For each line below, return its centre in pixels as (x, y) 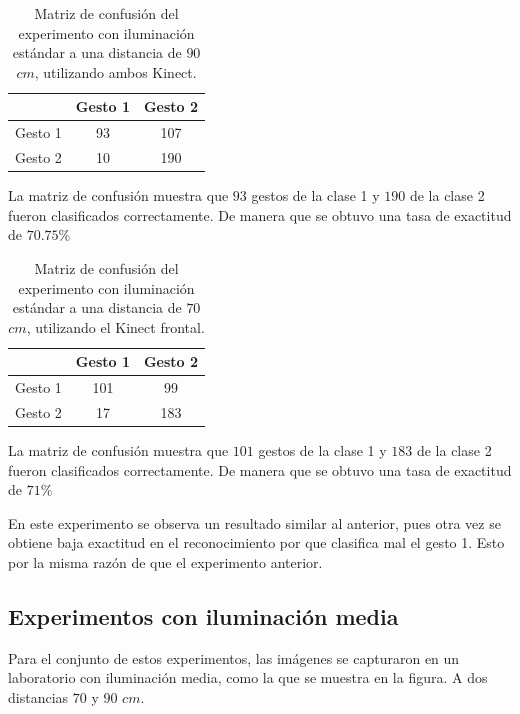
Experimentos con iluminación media (203, 616)
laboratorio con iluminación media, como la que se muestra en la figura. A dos (248, 677)
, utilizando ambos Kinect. (115, 71)
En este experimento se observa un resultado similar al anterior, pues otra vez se (254, 522)
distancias (38, 697)
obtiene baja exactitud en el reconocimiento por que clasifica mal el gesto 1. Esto (256, 542)
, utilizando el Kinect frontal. (115, 326)
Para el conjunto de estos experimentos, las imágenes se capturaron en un (234, 657)
